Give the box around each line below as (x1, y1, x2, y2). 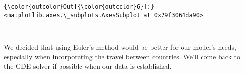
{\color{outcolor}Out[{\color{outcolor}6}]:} (4, 3, 154, 10)
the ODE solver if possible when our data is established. (4, 61, 172, 71)
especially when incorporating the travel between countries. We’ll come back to (4, 51, 241, 61)
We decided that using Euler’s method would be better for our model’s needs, (4, 41, 236, 52)
